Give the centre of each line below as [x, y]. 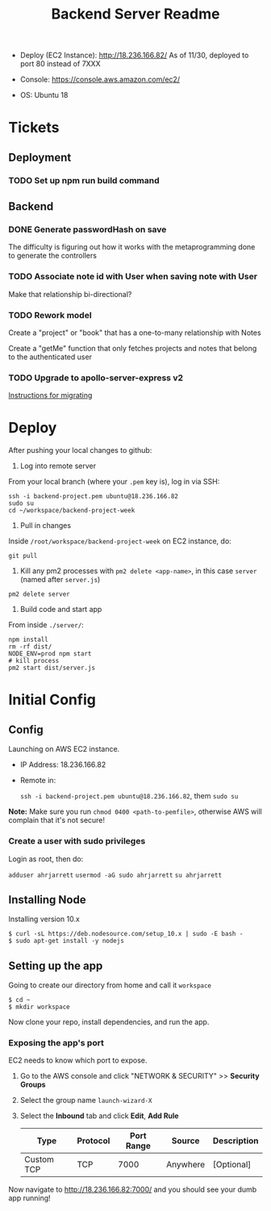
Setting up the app [56, 966]
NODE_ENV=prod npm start [50, 654]
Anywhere [186, 1165]
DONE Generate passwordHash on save [88, 229]
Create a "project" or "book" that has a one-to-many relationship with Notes [135, 333]
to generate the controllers [52, 256]
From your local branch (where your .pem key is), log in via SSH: [114, 482]
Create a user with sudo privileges [77, 841]
